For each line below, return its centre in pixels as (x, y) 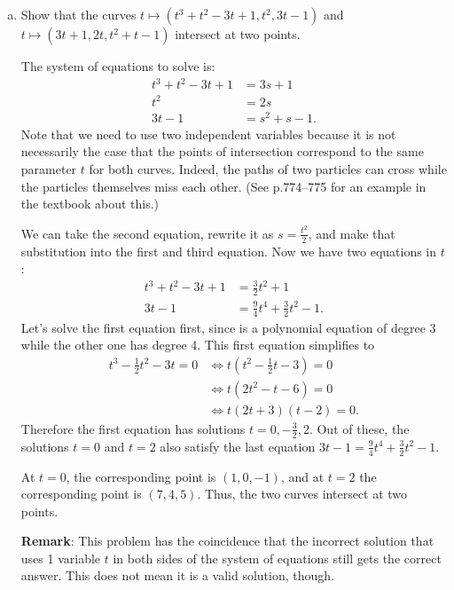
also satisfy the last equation (238, 446)
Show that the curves (78, 14)
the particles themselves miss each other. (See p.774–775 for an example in (223, 186)
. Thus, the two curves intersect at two (302, 494)
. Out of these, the (359, 428)
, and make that (352, 233)
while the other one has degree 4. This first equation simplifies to (198, 345)
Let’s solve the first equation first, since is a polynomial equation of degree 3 (228, 327)
